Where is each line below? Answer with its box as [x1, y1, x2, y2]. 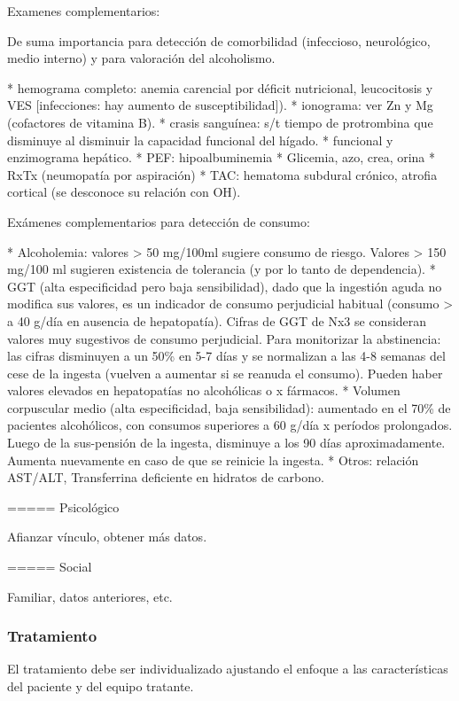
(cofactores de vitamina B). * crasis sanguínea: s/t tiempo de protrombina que [7, 113, 433, 131]
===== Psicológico [7, 497, 120, 516]
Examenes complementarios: [7, 2, 160, 19]
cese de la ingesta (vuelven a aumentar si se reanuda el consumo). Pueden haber [7, 363, 443, 382]
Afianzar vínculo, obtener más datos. [7, 527, 207, 546]
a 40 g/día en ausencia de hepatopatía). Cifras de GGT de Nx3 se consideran [7, 311, 427, 330]
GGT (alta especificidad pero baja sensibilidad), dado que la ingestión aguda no [7, 277, 442, 295]
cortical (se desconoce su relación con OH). [7, 183, 241, 201]
